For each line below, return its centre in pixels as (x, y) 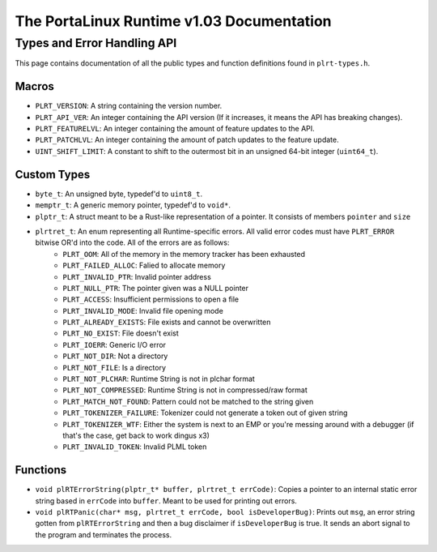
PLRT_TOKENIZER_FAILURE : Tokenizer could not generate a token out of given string (205, 413)
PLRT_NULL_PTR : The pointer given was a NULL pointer (156, 288)
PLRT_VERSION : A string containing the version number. (129, 106)
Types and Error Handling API (96, 43)
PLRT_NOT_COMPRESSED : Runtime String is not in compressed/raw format (185, 390)
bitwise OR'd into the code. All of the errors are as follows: (132, 242)
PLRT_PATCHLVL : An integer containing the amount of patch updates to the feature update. (187, 140)
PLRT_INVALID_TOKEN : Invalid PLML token (135, 447)
